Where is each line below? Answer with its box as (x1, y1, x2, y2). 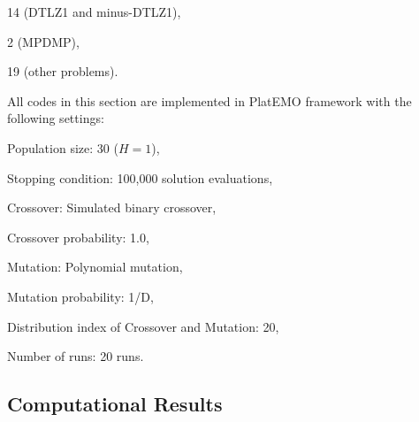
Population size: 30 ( (7, 138, 118, 157)
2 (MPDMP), (7, 32, 80, 50)
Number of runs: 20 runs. (7, 347, 144, 365)
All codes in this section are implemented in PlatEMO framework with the (7, 91, 412, 110)
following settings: (7, 109, 104, 127)
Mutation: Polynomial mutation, (7, 257, 183, 276)
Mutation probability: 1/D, (7, 287, 154, 305)
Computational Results (7, 390, 223, 418)
